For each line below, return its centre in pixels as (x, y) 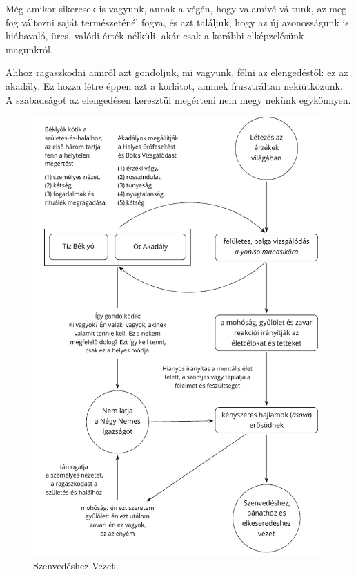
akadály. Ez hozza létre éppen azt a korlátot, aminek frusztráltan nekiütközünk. (174, 85)
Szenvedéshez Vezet (74, 566)
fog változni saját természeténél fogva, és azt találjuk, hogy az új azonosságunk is (177, 22)
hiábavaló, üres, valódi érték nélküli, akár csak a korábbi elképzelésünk (155, 36)
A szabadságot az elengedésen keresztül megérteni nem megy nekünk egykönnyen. (178, 99)
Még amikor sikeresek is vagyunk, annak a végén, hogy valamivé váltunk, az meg (176, 8)
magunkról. (29, 49)
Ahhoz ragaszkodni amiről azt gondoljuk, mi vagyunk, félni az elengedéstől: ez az (177, 72)
